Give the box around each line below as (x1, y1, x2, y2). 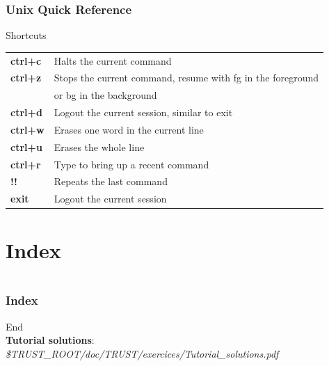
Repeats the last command (54, 174, 168, 189)
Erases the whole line (54, 139, 145, 154)
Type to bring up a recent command (54, 157, 209, 171)
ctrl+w (10, 122, 45, 136)
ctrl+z (10, 70, 42, 85)
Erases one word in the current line (54, 122, 204, 136)
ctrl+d (10, 105, 42, 120)
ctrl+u (10, 139, 42, 154)
